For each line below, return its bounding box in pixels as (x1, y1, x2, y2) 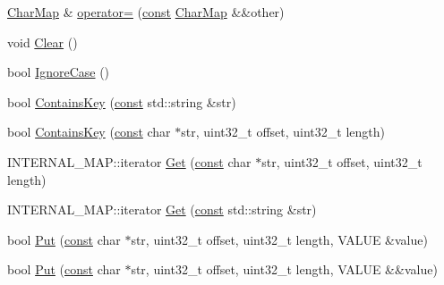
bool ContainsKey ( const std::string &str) (7, 92, 236, 111)
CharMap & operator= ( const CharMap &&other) (7, 3, 285, 21)
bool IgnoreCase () (7, 63, 110, 81)
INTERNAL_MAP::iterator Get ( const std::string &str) (7, 200, 317, 219)
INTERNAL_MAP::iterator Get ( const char (7, 152, 252, 171)
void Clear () (7, 32, 78, 51)
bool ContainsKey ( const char (7, 122, 171, 141)
